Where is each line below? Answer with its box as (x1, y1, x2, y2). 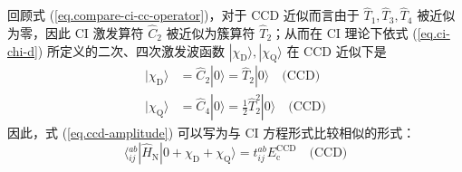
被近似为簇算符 (166, 24, 255, 43)
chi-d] (7, 41, 38, 60)
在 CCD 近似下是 (286, 41, 387, 60)
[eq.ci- (417, 24, 450, 43)
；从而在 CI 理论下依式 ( (272, 24, 418, 43)
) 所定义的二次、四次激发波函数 (37, 41, 225, 60)
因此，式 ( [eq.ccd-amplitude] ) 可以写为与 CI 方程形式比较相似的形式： (7, 123, 416, 142)
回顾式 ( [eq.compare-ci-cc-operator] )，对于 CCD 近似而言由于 (7, 5, 360, 24)
